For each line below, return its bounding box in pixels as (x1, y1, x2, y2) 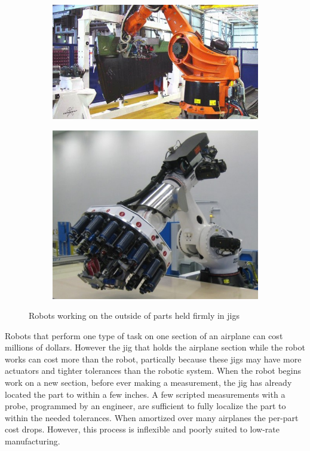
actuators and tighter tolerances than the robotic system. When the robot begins (5, 364, 302, 377)
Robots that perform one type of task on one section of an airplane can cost (5, 329, 283, 342)
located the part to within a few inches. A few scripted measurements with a (5, 388, 286, 400)
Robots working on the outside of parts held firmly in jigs (29, 309, 240, 322)
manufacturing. (5, 435, 60, 447)
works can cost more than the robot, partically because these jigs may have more (5, 352, 302, 365)
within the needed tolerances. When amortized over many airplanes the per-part (5, 411, 299, 423)
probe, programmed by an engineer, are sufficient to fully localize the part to (5, 400, 286, 412)
